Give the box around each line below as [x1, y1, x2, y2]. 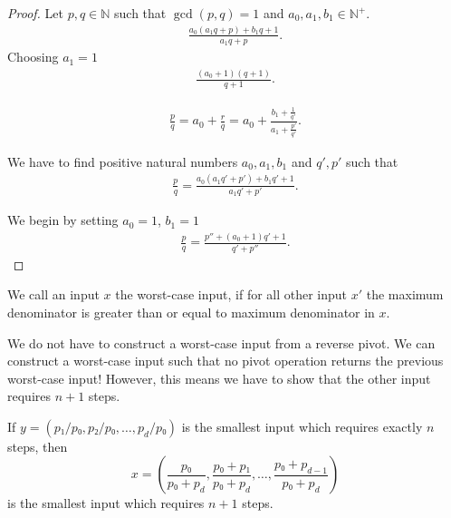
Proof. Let [7, 4, 63, 22]
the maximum [366, 285, 444, 304]
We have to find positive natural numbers [7, 151, 238, 171]
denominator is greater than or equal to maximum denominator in [7, 302, 375, 321]
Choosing [7, 47, 59, 66]
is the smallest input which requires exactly [181, 416, 423, 435]
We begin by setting [7, 210, 119, 230]
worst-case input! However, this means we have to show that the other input [7, 368, 431, 387]
